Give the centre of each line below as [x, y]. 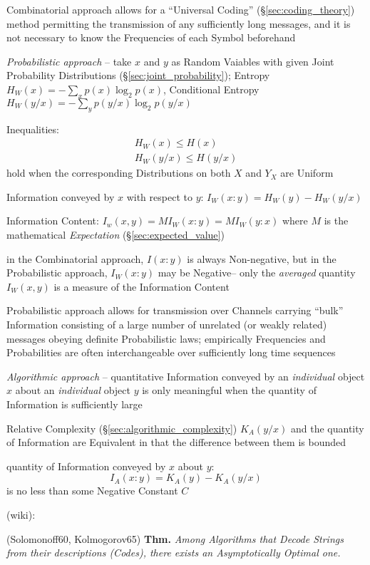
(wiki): [21, 514]
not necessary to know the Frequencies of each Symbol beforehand [151, 37]
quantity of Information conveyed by [86, 466]
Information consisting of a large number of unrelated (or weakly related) [167, 324]
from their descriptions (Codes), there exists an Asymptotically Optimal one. [174, 553]
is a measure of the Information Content [142, 286]
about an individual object [73, 390]
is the [336, 221]
